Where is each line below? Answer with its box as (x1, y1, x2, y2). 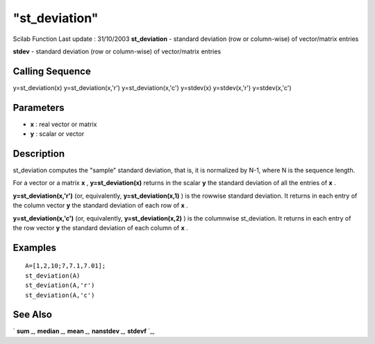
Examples (12, 241, 57, 253)
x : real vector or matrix (30, 120, 97, 128)
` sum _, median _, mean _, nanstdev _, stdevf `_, (12, 327, 156, 336)
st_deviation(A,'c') (25, 291, 95, 299)
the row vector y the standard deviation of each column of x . (12, 224, 189, 232)
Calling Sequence (12, 65, 92, 77)
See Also (12, 309, 52, 320)
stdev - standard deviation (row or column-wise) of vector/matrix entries (12, 47, 222, 55)
